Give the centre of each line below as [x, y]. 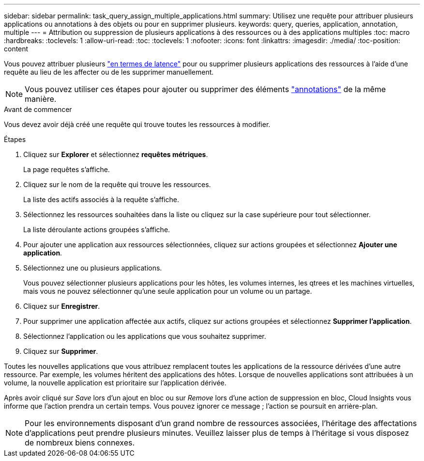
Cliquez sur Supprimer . [61, 351]
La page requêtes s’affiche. [67, 169]
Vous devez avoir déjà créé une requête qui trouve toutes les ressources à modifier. [137, 124]
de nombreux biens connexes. [80, 443]
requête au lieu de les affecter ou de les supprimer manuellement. [109, 72]
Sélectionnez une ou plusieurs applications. [93, 268]
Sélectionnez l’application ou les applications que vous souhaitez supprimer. [145, 336]
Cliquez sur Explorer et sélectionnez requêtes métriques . [116, 154]
